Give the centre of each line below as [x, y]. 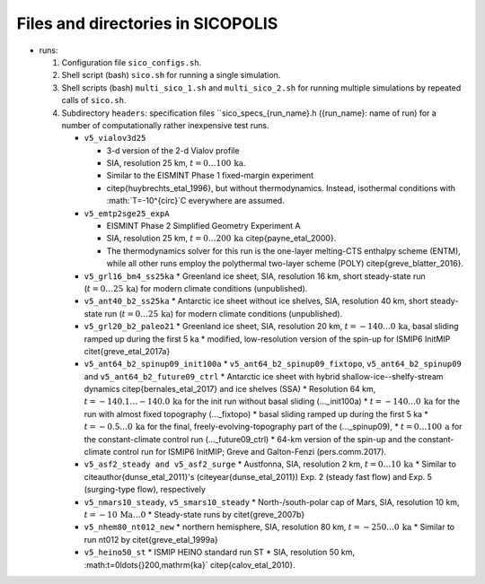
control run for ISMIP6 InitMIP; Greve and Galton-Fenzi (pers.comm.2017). [249, 452]
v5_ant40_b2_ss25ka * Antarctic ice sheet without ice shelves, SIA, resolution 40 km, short [256, 301]
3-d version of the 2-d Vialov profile [173, 150]
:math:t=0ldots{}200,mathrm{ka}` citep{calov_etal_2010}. [190, 564]
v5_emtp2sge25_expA [127, 214]
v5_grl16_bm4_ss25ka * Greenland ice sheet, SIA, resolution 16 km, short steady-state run [255, 276]
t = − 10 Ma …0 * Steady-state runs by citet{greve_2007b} [194, 514]
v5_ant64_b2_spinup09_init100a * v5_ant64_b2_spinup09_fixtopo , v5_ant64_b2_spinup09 [273, 364]
